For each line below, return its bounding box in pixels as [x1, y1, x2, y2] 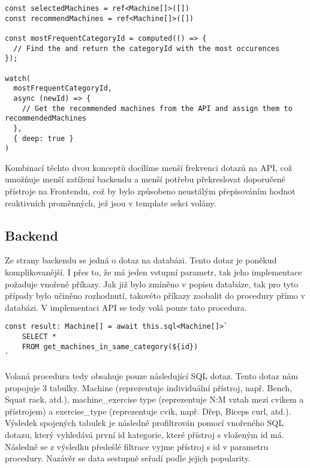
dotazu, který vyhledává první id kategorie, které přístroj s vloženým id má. [5, 428, 284, 440]
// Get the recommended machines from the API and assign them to [22, 104, 293, 113]
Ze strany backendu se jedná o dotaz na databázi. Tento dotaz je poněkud [5, 254, 277, 266]
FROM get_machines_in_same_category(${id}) [22, 342, 198, 351]
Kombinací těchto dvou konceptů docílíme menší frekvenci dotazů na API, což [5, 161, 293, 173]
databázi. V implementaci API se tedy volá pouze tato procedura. [5, 301, 247, 313]
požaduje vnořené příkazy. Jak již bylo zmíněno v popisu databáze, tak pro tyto [5, 277, 299, 290]
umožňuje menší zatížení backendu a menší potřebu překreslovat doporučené [5, 173, 285, 185]
